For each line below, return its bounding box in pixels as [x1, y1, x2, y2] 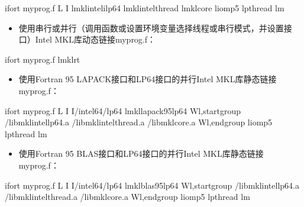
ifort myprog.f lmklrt [5, 53, 80, 65]
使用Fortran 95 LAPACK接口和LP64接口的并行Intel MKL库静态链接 [18, 73, 277, 85]
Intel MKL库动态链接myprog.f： [35, 33, 156, 46]
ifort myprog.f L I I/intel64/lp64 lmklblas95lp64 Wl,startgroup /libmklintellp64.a [5, 179, 299, 191]
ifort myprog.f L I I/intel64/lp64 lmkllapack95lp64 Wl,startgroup [5, 104, 241, 117]
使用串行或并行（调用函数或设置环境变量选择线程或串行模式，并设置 [18, 21, 284, 34]
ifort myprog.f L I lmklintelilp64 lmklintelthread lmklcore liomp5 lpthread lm [5, 2, 284, 14]
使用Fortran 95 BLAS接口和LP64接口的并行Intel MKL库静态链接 [18, 147, 264, 160]
